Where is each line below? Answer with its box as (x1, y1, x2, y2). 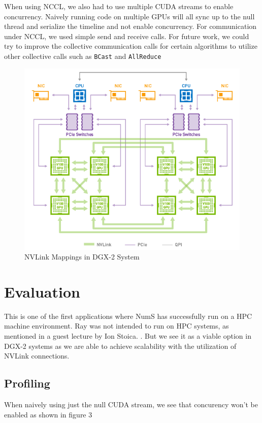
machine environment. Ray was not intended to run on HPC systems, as (4, 320, 229, 331)
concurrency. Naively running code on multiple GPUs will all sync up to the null (4, 11, 255, 21)
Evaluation (4, 281, 80, 302)
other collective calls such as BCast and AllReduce (4, 50, 161, 61)
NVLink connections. (4, 350, 70, 361)
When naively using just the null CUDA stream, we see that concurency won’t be (4, 399, 258, 409)
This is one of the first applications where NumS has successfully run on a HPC (4, 310, 252, 321)
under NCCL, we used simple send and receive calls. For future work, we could (4, 30, 249, 41)
